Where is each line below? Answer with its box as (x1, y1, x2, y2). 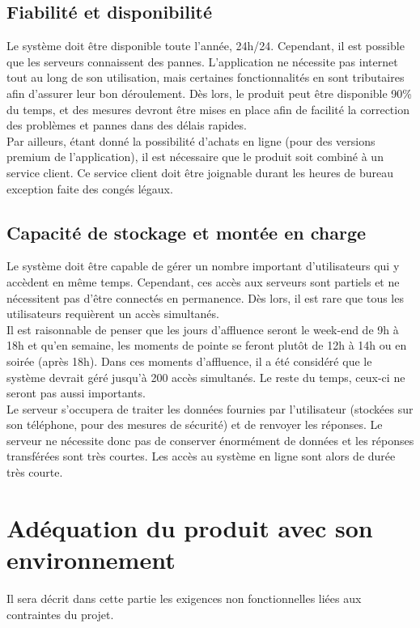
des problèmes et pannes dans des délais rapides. (6, 117, 247, 134)
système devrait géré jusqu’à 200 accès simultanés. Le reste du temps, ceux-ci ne (6, 368, 405, 385)
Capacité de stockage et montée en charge (6, 219, 367, 244)
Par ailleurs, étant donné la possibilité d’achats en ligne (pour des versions (6, 132, 375, 149)
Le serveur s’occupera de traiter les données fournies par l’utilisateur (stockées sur (6, 400, 414, 417)
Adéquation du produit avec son (6, 511, 373, 544)
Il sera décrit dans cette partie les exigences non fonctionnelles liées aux (6, 589, 362, 606)
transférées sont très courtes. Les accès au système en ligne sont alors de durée (6, 448, 396, 465)
